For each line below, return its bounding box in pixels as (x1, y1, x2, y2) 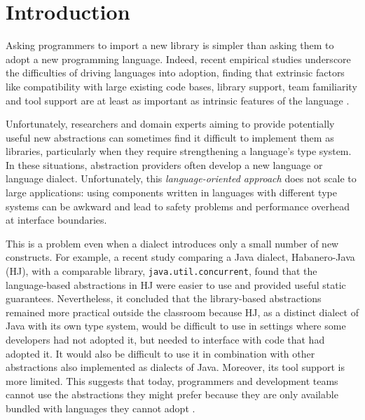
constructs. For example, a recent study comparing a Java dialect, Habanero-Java (6, 250, 355, 264)
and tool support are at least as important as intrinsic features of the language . (6, 93, 350, 107)
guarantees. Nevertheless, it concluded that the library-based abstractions (6, 291, 322, 306)
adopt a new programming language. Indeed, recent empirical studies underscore (6, 51, 351, 66)
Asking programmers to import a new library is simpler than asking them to (6, 38, 334, 53)
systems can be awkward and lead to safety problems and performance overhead (6, 198, 350, 213)
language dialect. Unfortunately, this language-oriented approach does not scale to (6, 171, 357, 186)
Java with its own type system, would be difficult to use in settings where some (6, 318, 346, 333)
